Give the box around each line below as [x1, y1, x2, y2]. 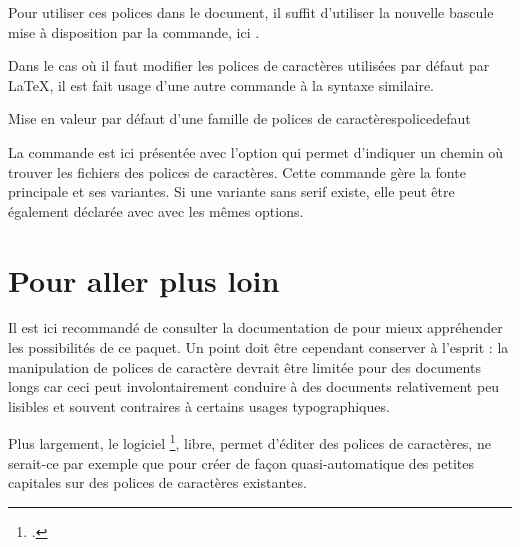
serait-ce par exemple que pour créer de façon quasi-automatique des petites [8, 452, 474, 473]
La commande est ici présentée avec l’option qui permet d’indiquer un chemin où [8, 141, 504, 162]
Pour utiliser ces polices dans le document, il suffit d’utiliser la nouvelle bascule [8, 2, 494, 22]
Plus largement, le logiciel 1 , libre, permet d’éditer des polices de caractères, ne [8, 430, 491, 454]
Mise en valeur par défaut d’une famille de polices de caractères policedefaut [8, 108, 471, 129]
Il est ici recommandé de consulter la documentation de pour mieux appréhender [8, 317, 503, 338]
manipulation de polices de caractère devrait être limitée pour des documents [8, 356, 481, 377]
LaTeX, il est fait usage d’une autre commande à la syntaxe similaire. [8, 74, 434, 95]
